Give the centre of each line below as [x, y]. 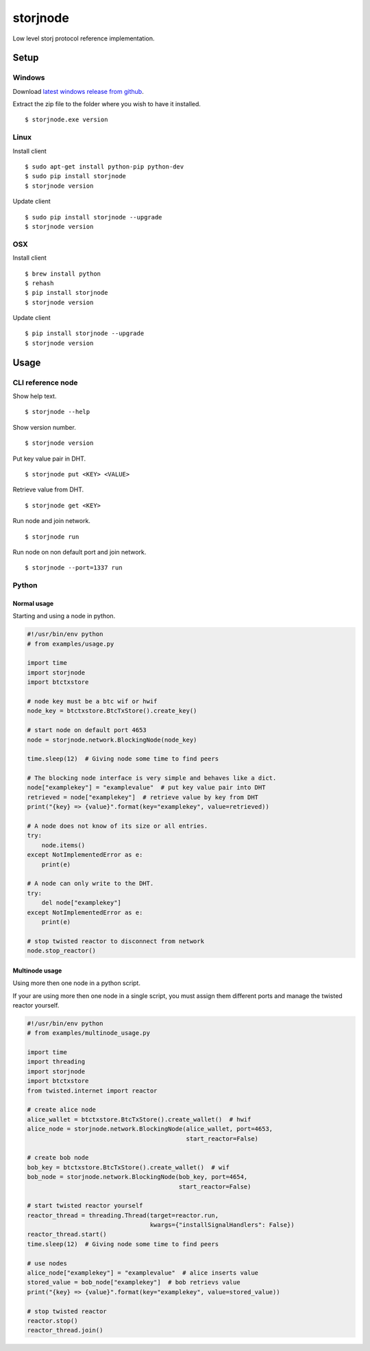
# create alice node [61, 1110]
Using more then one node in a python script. [76, 983]
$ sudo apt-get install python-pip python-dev [104, 167]
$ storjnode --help [58, 412]
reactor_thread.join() [65, 1330]
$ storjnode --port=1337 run [74, 568]
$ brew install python [63, 273]
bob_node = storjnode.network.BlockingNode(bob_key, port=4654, [137, 1177]
